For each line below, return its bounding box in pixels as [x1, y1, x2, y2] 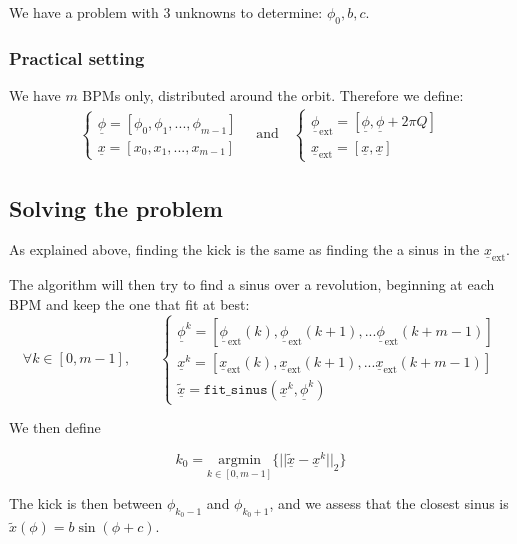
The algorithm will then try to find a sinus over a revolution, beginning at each [9, 274, 495, 295]
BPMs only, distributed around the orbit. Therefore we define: [82, 85, 464, 106]
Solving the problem [9, 192, 223, 223]
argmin [218, 452, 262, 467]
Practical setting [9, 45, 145, 70]
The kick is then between [9, 493, 163, 514]
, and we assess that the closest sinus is [269, 493, 509, 514]
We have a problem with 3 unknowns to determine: [9, 2, 323, 22]
